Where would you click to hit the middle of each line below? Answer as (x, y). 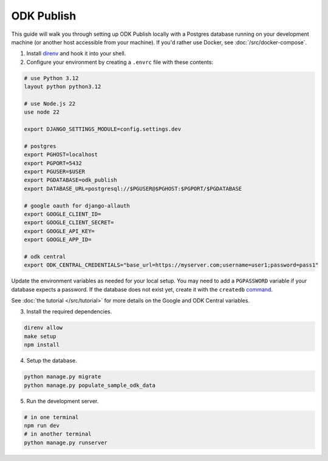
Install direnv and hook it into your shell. (76, 53)
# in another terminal (58, 434)
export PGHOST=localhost (61, 155)
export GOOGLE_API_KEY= (60, 231)
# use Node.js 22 (50, 104)
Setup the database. (52, 361)
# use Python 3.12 (51, 78)
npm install (42, 345)
